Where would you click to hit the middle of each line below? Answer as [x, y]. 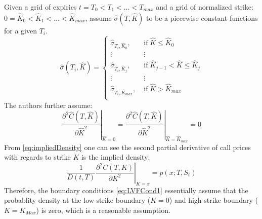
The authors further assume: [48, 105]
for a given [20, 30]
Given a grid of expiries [40, 7]
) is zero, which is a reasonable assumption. [103, 210]
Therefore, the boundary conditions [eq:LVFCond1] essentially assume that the [126, 190]
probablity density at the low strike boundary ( [77, 200]
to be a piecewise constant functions [202, 17]
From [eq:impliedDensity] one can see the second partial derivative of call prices [127, 147]
